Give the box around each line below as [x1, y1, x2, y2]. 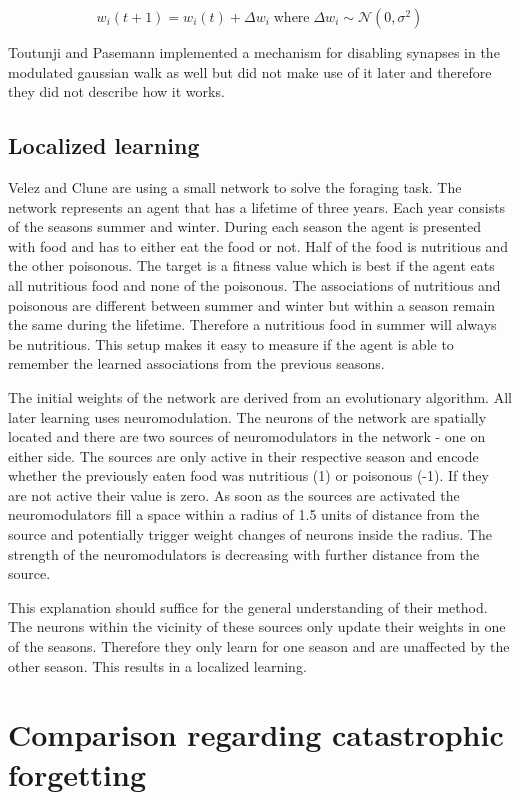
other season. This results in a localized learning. [8, 655, 307, 676]
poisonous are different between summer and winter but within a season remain [8, 294, 496, 315]
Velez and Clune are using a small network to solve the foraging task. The [8, 176, 462, 197]
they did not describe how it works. [8, 81, 225, 102]
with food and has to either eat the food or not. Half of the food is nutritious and [8, 235, 509, 256]
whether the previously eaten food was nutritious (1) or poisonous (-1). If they [8, 465, 489, 486]
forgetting [8, 753, 147, 794]
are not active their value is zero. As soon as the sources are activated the [8, 484, 460, 505]
